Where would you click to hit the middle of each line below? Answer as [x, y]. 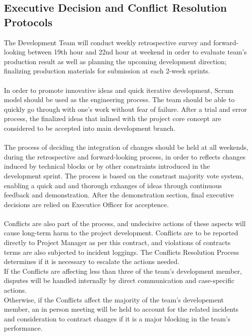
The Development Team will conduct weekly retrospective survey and [108, 42]
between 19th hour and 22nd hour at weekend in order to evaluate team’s [137, 52]
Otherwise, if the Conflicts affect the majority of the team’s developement [114, 299]
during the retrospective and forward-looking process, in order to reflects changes [125, 156]
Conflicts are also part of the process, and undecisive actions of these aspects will [125, 223]
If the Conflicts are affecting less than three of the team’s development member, [123, 271]
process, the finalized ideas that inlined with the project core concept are [113, 118]
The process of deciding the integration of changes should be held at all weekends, [126, 147]
